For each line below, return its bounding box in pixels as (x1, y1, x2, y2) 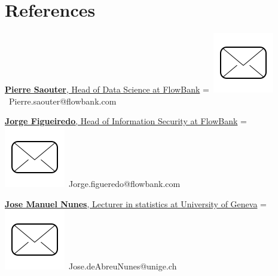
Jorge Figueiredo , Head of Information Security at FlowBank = (5, 115, 247, 127)
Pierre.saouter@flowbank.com (8, 94, 117, 107)
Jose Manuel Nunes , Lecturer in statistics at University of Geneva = (5, 197, 267, 210)
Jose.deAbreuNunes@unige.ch (68, 260, 177, 272)
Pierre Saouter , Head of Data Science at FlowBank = (5, 83, 209, 96)
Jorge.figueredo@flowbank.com (68, 177, 181, 189)
